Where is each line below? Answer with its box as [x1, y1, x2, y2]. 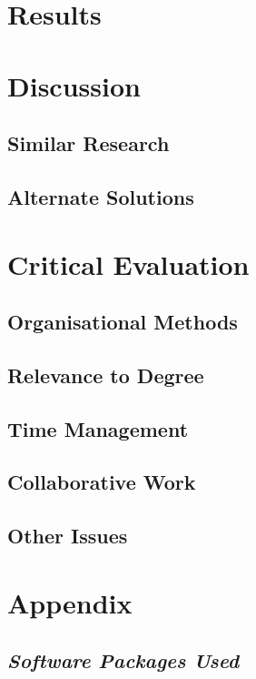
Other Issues [7, 522, 128, 550]
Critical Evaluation [7, 245, 250, 282]
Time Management [7, 414, 189, 442]
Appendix [7, 583, 133, 621]
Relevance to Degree [7, 360, 204, 389]
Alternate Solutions [7, 182, 194, 210]
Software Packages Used [7, 646, 240, 674]
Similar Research [7, 129, 170, 157]
